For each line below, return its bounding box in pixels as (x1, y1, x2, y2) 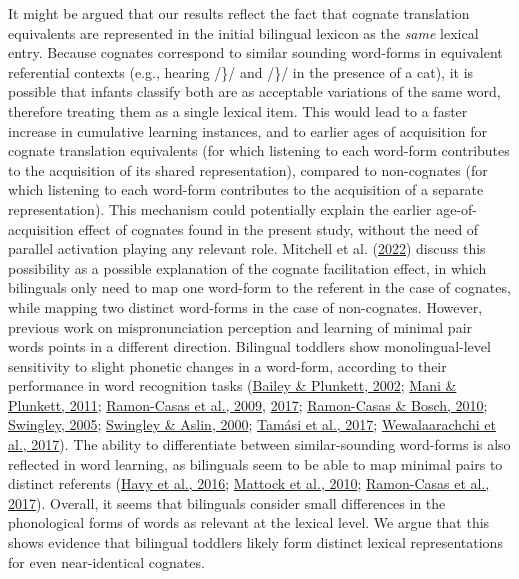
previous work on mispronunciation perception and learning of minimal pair (8, 316, 473, 337)
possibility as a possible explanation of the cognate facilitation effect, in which (8, 257, 487, 278)
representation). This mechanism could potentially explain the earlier (8, 198, 432, 219)
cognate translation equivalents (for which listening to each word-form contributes (8, 140, 510, 161)
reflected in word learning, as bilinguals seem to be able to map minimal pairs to (8, 453, 503, 474)
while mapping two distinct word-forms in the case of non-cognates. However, (8, 296, 483, 317)
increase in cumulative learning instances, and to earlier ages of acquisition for (8, 120, 487, 141)
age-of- (436, 198, 477, 219)
